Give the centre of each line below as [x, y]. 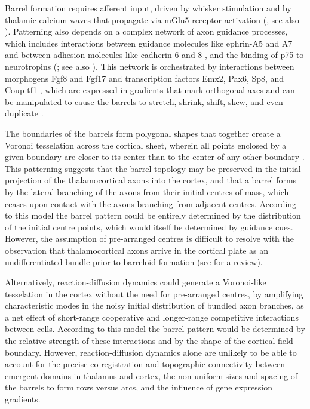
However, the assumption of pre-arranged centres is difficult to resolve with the [149, 239]
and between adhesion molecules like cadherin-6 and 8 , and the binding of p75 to [154, 55]
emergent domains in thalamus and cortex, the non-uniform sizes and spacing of [151, 375]
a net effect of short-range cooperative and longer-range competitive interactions [152, 317]
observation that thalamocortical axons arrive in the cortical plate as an [137, 250]
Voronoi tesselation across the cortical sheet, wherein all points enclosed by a [146, 145]
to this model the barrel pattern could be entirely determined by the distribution [153, 215]
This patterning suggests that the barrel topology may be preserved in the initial [153, 168]
